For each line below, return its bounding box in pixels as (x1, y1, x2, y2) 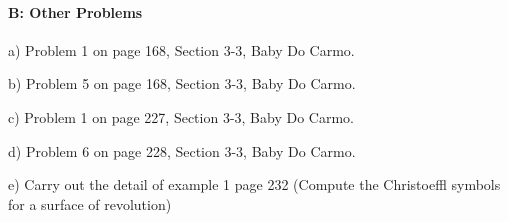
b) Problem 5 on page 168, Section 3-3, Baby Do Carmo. (8, 73, 356, 94)
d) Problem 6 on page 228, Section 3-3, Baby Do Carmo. (8, 140, 356, 161)
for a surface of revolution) (8, 193, 172, 214)
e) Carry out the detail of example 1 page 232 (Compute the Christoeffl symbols (8, 174, 501, 195)
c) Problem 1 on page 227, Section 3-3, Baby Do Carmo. (8, 106, 354, 127)
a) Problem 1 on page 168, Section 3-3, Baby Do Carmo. (8, 39, 355, 60)
